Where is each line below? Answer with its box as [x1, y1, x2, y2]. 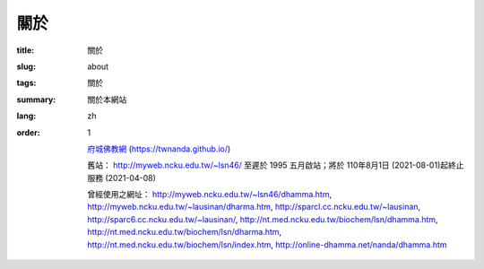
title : [16, 45, 35, 56]
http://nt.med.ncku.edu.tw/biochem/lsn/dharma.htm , [87, 227, 282, 238]
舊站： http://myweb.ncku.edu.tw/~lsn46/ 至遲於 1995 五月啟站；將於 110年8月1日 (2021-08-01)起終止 [87, 160, 464, 170]
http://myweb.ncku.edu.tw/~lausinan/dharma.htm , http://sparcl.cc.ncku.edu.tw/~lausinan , [87, 202, 421, 213]
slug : [16, 61, 36, 72]
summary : [16, 94, 56, 105]
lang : [16, 110, 37, 121]
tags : [16, 77, 37, 89]
